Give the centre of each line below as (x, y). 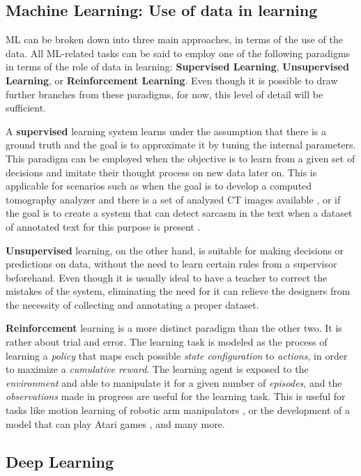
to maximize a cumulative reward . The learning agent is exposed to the (157, 369)
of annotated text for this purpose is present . (103, 226)
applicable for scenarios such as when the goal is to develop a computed (159, 186)
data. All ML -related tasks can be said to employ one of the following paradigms (178, 53)
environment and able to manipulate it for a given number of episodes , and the (174, 382)
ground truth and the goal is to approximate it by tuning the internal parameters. (181, 145)
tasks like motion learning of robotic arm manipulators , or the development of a (178, 410)
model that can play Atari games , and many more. (115, 423)
